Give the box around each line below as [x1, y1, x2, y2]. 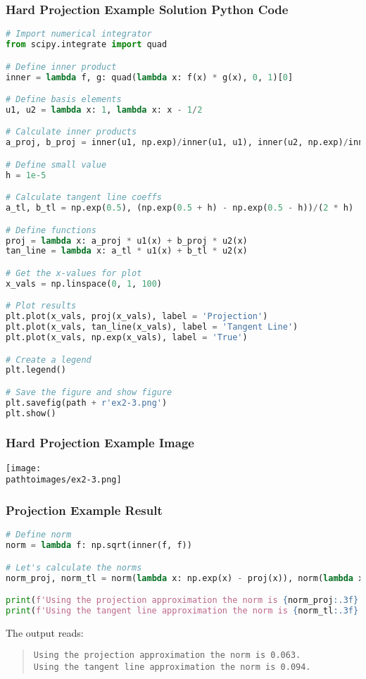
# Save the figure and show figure [6, 387, 172, 397]
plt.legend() [6, 365, 66, 375]
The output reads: [6, 625, 84, 640]
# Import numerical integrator [6, 29, 152, 39]
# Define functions [6, 225, 96, 235]
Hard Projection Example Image [6, 434, 194, 451]
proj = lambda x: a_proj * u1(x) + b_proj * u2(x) [6, 235, 248, 246]
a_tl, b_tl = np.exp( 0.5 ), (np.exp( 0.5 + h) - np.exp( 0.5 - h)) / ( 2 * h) [6, 203, 354, 213]
